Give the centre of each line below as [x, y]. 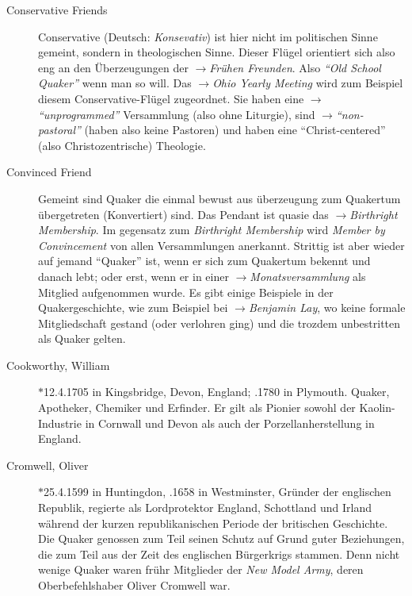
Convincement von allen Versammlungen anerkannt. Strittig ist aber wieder [221, 245]
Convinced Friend [49, 172]
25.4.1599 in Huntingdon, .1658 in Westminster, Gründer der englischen [217, 492]
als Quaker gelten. [82, 338]
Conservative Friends [57, 10]
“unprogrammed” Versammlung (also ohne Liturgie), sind [177, 114]
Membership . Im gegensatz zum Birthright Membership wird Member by [212, 230]
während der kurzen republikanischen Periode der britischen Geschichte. [213, 523]
